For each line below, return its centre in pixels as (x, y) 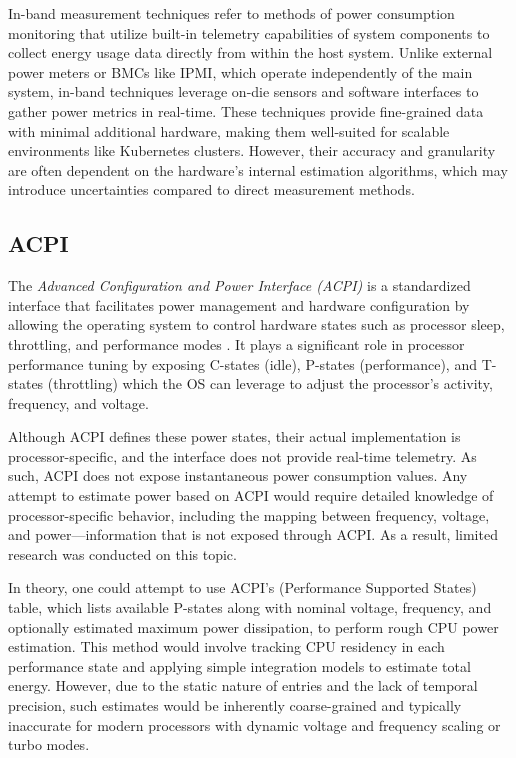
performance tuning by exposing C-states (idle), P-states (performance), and (242, 363)
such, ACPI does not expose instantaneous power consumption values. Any (238, 475)
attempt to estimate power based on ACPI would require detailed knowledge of (251, 495)
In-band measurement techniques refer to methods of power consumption (231, 13)
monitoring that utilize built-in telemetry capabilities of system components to (249, 32)
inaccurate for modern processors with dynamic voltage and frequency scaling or (254, 724)
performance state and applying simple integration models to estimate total (239, 665)
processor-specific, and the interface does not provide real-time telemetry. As (242, 455)
